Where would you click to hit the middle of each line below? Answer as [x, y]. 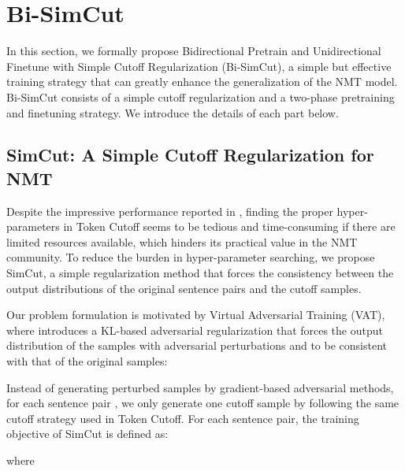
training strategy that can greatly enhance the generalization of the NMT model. [202, 82]
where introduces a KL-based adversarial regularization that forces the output [195, 330]
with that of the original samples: [87, 361]
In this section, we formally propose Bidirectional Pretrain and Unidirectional [194, 51]
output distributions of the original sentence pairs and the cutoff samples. [184, 288]
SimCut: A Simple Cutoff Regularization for [190, 155]
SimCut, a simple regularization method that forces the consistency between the [200, 273]
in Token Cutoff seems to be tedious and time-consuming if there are [229, 226]
